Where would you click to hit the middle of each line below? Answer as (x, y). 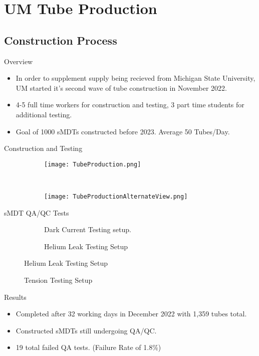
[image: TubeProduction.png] (93, 164)
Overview (19, 61)
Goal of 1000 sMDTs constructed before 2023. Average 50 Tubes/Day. (123, 131)
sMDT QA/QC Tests (37, 212)
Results (15, 297)
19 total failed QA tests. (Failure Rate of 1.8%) (88, 347)
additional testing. (44, 114)
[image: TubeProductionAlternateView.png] (116, 196)
